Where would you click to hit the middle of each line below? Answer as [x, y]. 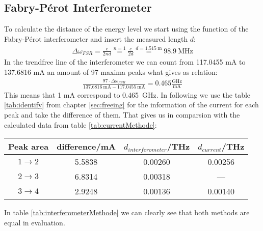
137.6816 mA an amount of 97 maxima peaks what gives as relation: [111, 72]
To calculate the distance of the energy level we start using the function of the [126, 29]
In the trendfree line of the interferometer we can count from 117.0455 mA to [125, 62]
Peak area [29, 147]
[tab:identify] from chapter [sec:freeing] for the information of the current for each [131, 105]
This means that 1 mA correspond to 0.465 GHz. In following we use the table [127, 94]
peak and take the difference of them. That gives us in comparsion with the [122, 114]
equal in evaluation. [35, 222]
